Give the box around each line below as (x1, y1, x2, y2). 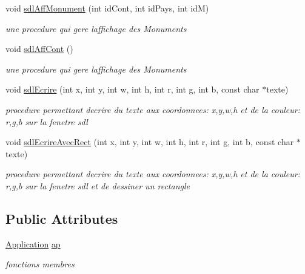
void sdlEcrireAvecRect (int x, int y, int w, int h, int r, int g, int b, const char (5, 135, 294, 148)
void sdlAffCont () (5, 42, 73, 55)
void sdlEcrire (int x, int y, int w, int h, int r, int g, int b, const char (5, 83, 260, 96)
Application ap (5, 237, 61, 250)
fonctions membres (5, 258, 75, 270)
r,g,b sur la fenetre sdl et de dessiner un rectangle (5, 179, 190, 192)
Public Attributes (5, 209, 118, 227)
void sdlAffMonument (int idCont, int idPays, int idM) (5, 2, 209, 14)
